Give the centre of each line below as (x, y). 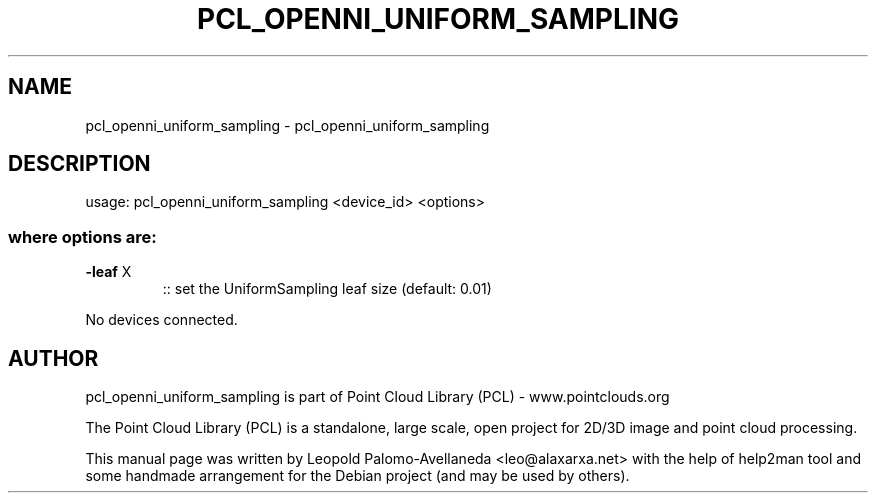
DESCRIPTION (79, 164)
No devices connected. (161, 320)
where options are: (82, 236)
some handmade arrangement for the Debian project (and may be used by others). (357, 476)
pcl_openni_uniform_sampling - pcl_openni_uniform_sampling (287, 125)
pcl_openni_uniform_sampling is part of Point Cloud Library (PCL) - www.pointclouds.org (377, 397)
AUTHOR (53, 358)
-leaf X (108, 272)
